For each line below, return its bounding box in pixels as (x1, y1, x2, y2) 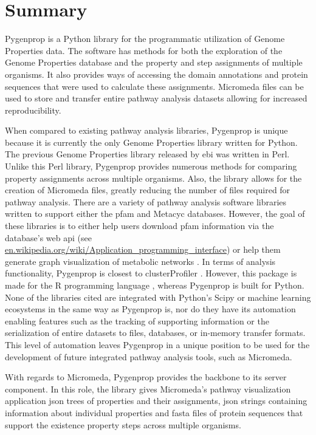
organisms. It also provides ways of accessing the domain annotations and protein (5, 67, 308, 80)
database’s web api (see (5, 231, 92, 244)
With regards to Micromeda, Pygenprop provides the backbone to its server (5, 371, 287, 383)
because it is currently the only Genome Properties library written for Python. (5, 135, 298, 148)
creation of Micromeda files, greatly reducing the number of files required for (5, 183, 290, 196)
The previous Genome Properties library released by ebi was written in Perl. (5, 148, 290, 160)
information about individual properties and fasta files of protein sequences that (5, 406, 303, 419)
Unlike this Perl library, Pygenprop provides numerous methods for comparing (5, 160, 297, 173)
